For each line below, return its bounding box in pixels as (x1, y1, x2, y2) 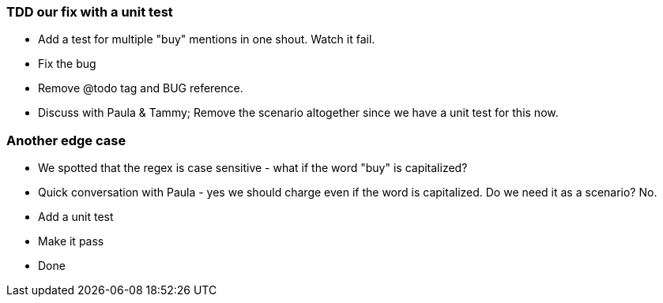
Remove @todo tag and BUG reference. (38, 81, 243, 95)
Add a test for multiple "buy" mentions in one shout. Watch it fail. (38, 32, 375, 47)
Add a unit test (38, 210, 114, 224)
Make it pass (38, 234, 104, 249)
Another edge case (6, 132, 126, 148)
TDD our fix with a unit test (6, 4, 173, 20)
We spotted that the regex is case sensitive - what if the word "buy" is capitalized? (38, 161, 468, 175)
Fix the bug (38, 57, 96, 71)
